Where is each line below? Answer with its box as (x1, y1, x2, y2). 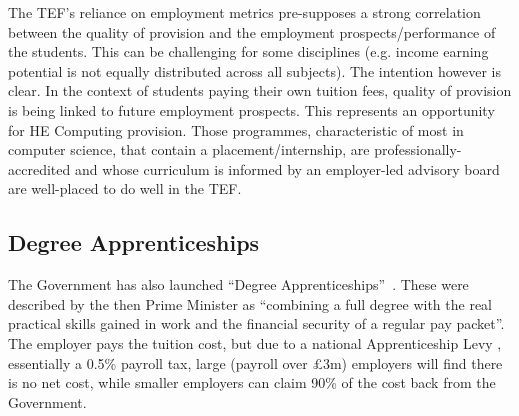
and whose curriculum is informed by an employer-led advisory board (74, 158, 500, 179)
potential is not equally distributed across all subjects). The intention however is (8, 60, 501, 81)
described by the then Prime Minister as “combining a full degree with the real (8, 293, 493, 314)
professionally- (374, 139, 462, 160)
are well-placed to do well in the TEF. (8, 178, 242, 199)
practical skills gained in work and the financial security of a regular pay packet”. (8, 313, 505, 334)
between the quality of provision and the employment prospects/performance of (8, 21, 496, 42)
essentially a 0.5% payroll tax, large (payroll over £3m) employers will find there (8, 352, 503, 373)
